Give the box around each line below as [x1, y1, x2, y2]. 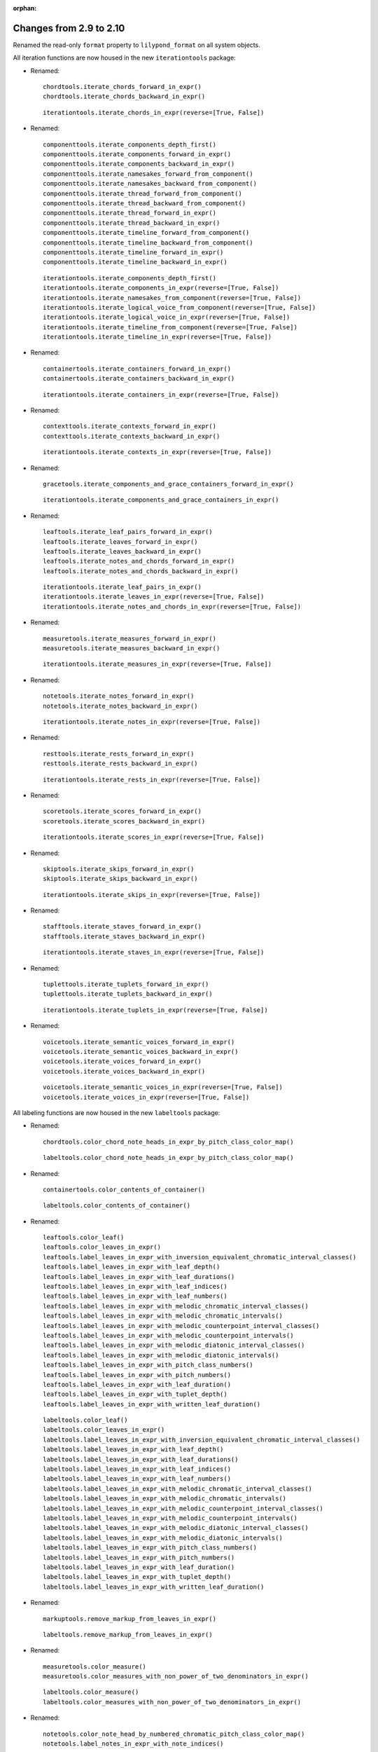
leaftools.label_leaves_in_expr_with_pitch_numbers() [43, 1371, 231, 1378]
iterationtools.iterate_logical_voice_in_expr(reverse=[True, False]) [43, 313, 290, 322]
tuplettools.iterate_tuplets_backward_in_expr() [43, 990, 213, 998]
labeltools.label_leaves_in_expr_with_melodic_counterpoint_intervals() [43, 1514, 297, 1522]
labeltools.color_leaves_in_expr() [43, 1426, 165, 1434]
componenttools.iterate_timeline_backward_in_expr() [43, 258, 227, 266]
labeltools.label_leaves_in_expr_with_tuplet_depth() [43, 1573, 231, 1581]
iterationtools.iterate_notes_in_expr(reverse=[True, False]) [43, 718, 261, 725]
